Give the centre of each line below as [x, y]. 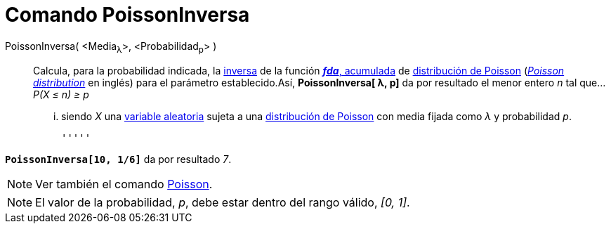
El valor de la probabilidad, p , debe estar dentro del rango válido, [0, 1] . [223, 202]
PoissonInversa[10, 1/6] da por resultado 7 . [118, 159]
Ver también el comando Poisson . [124, 184]
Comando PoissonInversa [127, 15]
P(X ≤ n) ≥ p [61, 94]
